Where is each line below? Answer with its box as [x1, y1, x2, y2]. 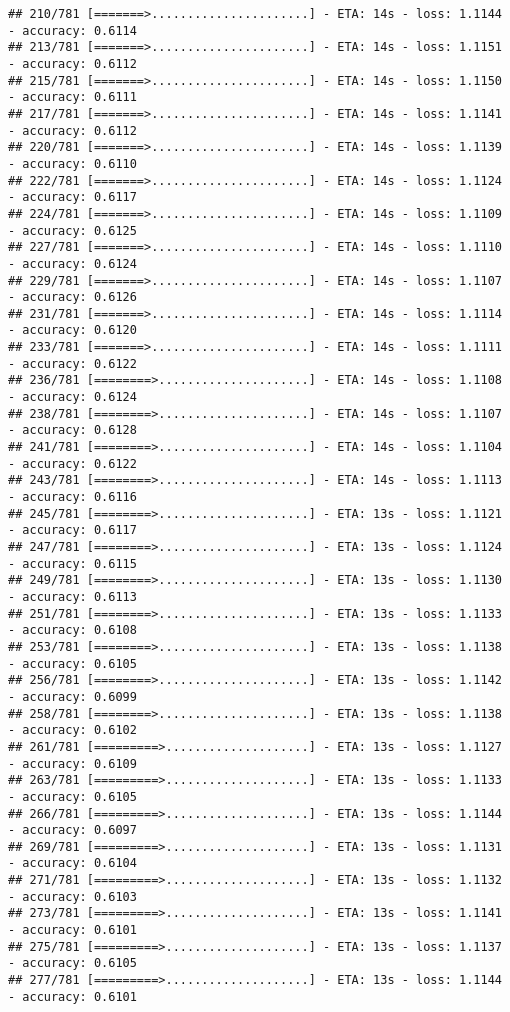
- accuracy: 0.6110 [8, 156, 137, 171]
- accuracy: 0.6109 [8, 756, 137, 771]
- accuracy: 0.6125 [8, 223, 137, 238]
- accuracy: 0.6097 [8, 823, 137, 838]
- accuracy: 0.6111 [8, 90, 137, 105]
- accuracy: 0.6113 [8, 589, 137, 604]
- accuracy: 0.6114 [8, 23, 137, 38]
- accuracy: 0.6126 [8, 290, 137, 305]
